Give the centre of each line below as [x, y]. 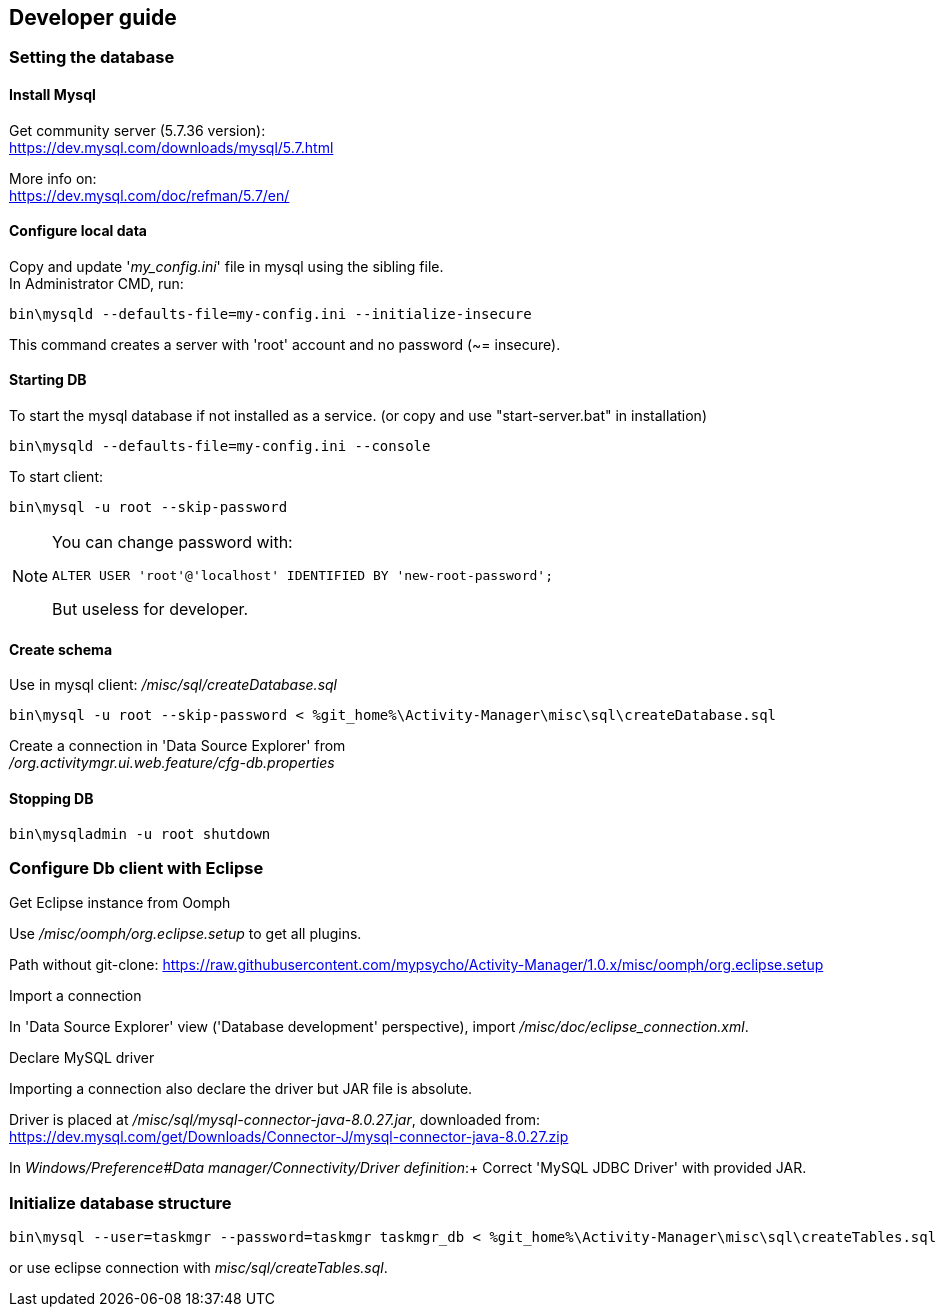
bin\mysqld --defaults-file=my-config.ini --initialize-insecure [270, 313]
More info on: [53, 178]
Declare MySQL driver [82, 1058]
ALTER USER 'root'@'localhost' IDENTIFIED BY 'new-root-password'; [302, 576]
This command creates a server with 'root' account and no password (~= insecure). [285, 344]
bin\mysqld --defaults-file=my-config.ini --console [220, 446]
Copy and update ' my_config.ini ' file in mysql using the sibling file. [226, 266]
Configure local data [78, 231]
